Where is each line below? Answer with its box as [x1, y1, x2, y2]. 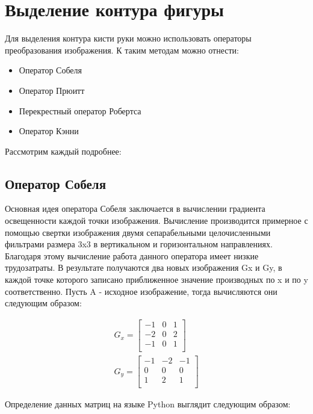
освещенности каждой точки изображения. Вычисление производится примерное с [5, 214, 308, 227]
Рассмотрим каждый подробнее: [5, 144, 122, 157]
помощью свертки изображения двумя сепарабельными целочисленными [5, 226, 271, 238]
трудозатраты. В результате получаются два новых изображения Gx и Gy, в [5, 261, 282, 274]
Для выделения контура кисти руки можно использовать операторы [5, 32, 252, 45]
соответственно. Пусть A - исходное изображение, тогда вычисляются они [5, 285, 277, 297]
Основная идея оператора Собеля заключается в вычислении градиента [5, 202, 265, 215]
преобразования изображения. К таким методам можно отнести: [5, 43, 239, 56]
